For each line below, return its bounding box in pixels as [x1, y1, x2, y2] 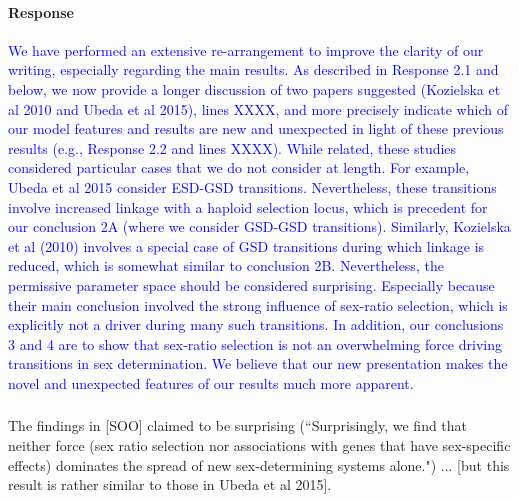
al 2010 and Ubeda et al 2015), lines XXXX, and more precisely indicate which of [8, 98, 508, 119]
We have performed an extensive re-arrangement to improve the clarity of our [8, 39, 484, 60]
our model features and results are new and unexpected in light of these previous [8, 118, 504, 139]
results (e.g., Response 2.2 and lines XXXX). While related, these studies [8, 137, 457, 158]
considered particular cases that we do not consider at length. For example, [8, 157, 470, 178]
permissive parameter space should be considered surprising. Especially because [8, 274, 495, 295]
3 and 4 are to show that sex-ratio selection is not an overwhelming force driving [8, 333, 502, 354]
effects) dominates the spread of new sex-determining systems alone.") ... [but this [8, 454, 510, 475]
